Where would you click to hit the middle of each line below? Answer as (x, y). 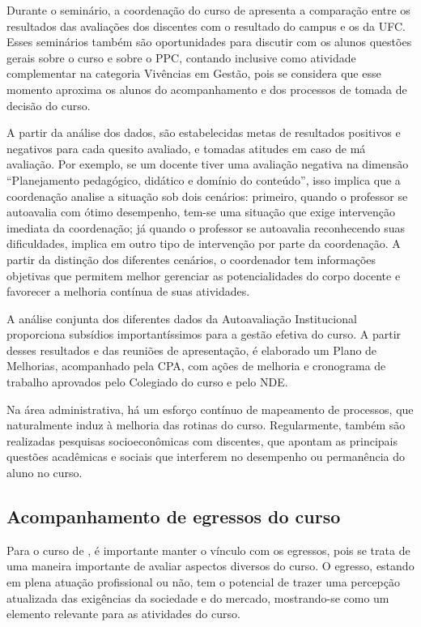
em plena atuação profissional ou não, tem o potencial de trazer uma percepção (204, 582)
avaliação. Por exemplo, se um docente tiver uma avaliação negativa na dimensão (208, 164)
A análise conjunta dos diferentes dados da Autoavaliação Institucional (182, 318)
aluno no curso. (45, 473)
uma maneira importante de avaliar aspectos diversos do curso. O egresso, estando (210, 566)
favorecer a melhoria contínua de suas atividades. (128, 291)
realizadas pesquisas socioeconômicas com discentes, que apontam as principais (202, 440)
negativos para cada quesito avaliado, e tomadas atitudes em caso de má (186, 148)
